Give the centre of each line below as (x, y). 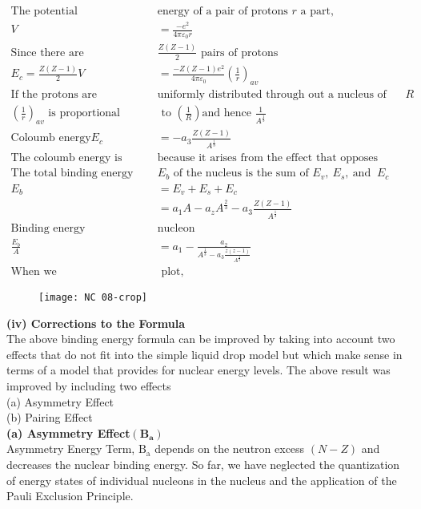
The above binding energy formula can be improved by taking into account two (201, 339)
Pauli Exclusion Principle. (70, 496)
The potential (44, 12)
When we (34, 271)
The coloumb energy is (66, 158)
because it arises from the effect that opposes (268, 158)
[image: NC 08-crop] (93, 297)
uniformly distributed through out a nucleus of (272, 95)
